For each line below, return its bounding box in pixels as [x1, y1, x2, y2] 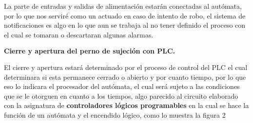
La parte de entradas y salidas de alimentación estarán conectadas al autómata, [4, 1, 242, 11]
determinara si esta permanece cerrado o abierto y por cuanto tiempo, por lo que [4, 71, 246, 82]
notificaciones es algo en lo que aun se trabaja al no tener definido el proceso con [4, 20, 246, 30]
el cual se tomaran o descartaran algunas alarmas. [4, 29, 154, 39]
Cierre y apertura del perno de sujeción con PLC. [4, 46, 175, 56]
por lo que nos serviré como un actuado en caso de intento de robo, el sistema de [4, 10, 246, 20]
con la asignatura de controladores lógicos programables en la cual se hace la [4, 100, 249, 110]
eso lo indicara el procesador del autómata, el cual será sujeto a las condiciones [4, 81, 240, 91]
